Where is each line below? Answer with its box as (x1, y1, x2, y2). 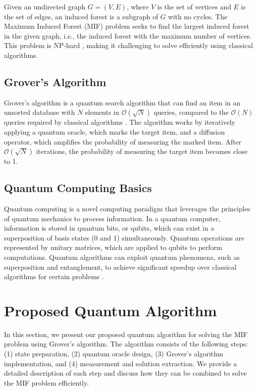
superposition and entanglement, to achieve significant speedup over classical (4, 261, 237, 272)
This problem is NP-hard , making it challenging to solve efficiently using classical (4, 40, 253, 50)
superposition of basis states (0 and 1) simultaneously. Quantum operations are (4, 232, 245, 243)
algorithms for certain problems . (4, 271, 104, 282)
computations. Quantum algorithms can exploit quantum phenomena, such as (4, 251, 240, 262)
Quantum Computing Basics (4, 180, 152, 195)
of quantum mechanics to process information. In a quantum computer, (4, 213, 221, 223)
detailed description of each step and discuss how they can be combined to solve (4, 368, 247, 378)
